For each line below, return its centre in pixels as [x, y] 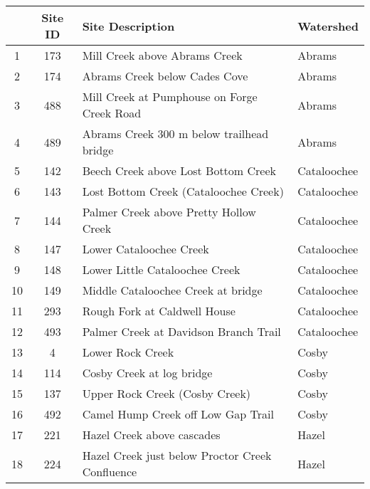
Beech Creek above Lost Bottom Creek [179, 170]
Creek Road [112, 113]
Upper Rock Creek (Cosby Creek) [166, 393]
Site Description [128, 26]
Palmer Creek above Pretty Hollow [169, 212]
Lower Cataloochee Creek [146, 249]
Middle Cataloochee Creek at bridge [172, 290]
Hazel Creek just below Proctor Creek [177, 455]
